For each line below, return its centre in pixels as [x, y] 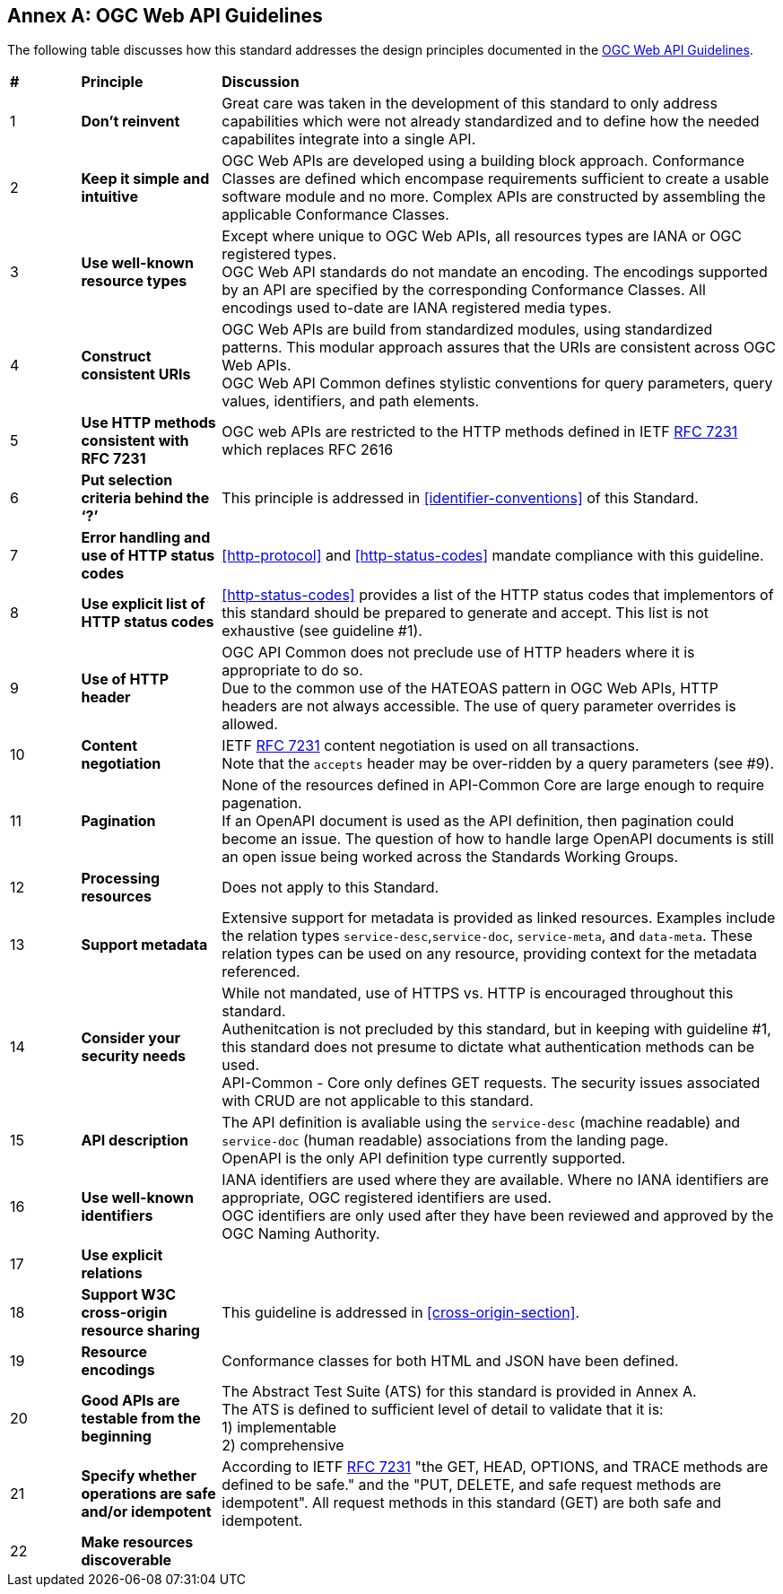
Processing [121, 879]
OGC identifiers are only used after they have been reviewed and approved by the [498, 1216]
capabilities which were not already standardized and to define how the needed [491, 122]
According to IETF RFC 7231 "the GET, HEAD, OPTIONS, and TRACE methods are [495, 1467]
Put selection [127, 480]
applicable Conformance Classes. [335, 215]
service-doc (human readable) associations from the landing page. [445, 1141]
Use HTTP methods [148, 423]
